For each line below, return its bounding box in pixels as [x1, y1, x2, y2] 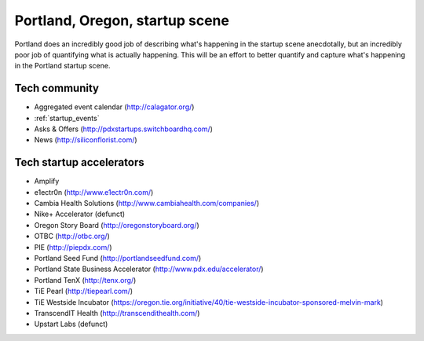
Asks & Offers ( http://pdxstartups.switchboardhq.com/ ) [34, 124, 214, 134]
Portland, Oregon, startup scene [14, 12, 229, 29]
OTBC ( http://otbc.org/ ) [34, 232, 110, 241]
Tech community [14, 82, 100, 95]
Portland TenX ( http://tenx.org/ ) [34, 275, 137, 284]
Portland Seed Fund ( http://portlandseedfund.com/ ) [34, 254, 202, 263]
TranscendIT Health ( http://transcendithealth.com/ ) [34, 309, 200, 317]
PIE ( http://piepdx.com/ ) [34, 242, 113, 251]
